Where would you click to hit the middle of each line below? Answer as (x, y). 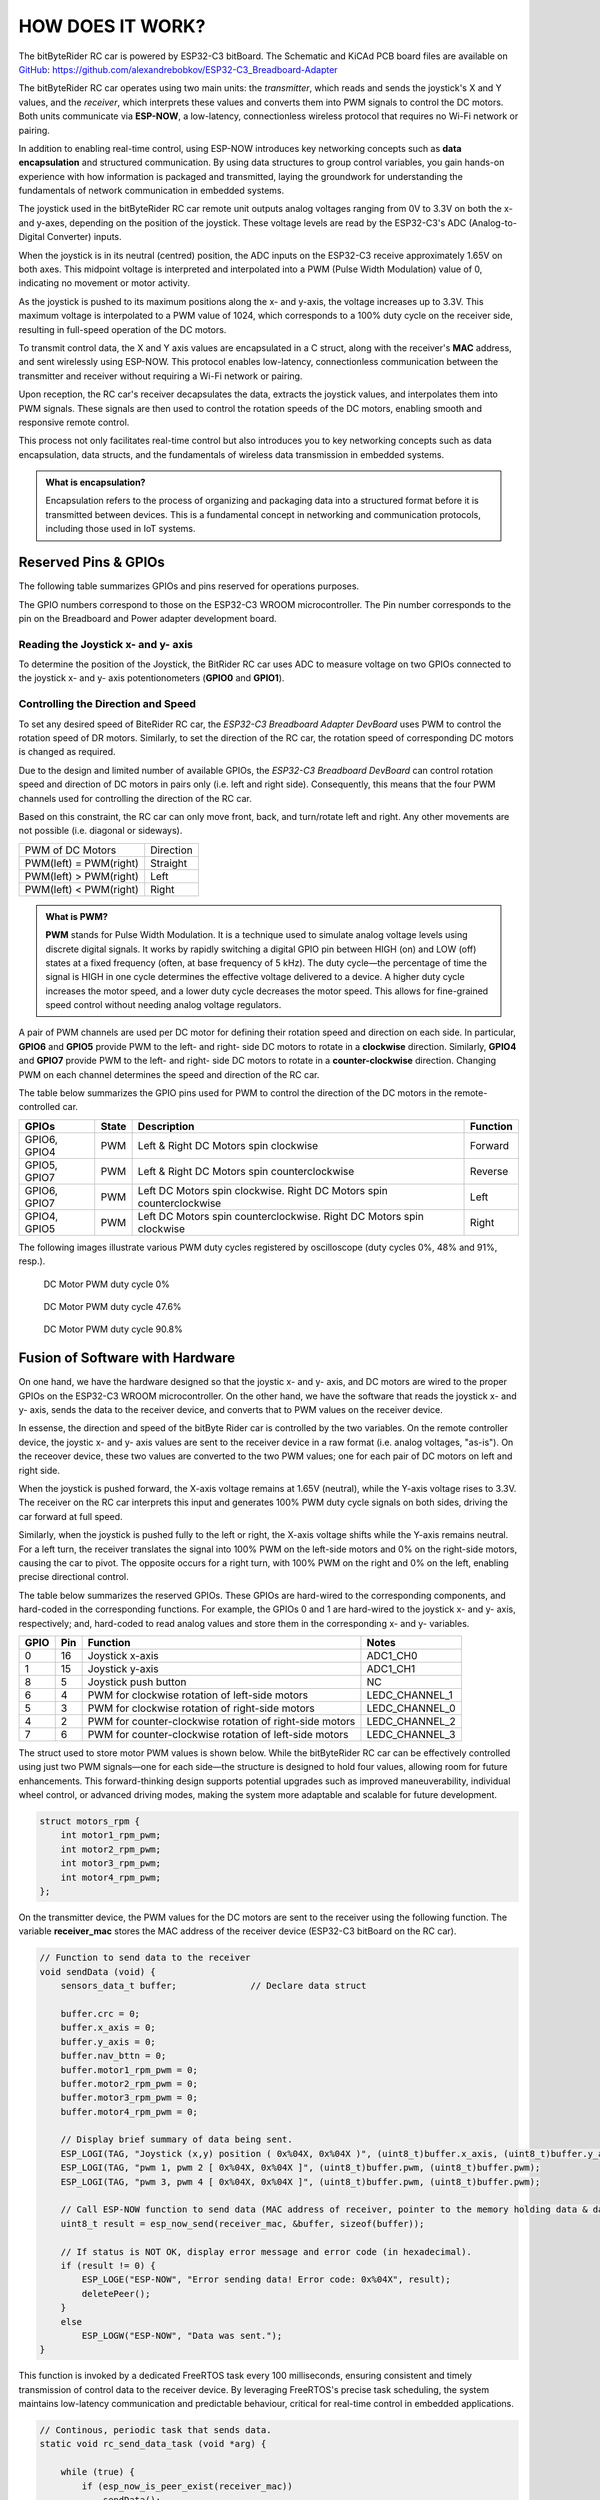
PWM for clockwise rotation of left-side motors (198, 1695)
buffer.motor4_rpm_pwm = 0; (129, 2111)
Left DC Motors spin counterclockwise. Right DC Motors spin (280, 1216)
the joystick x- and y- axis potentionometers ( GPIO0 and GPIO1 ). (151, 678)
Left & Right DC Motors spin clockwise (228, 1145)
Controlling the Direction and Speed (107, 704)
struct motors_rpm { (89, 1821)
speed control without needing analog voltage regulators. (163, 1005)
